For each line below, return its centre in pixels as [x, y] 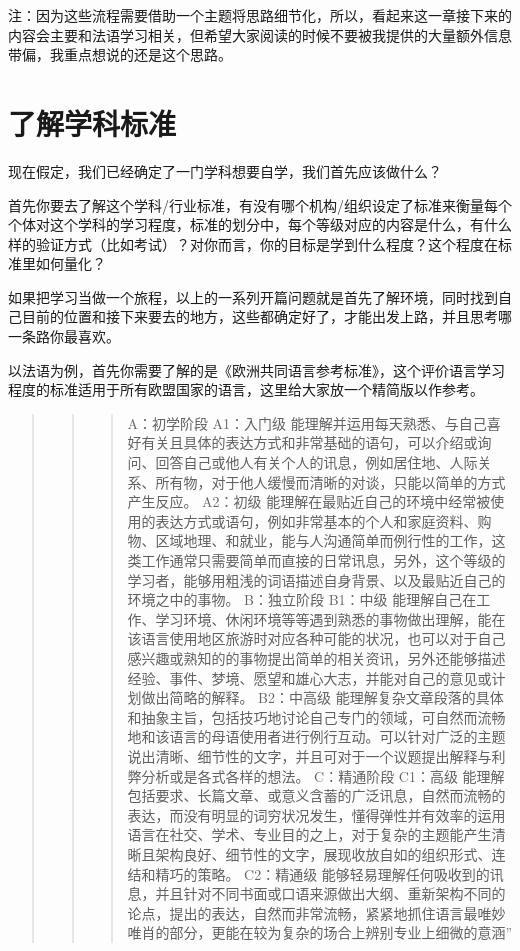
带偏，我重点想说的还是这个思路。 [120, 54]
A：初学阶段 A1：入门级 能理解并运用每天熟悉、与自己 [307, 422]
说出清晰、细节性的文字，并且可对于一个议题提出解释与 [309, 755]
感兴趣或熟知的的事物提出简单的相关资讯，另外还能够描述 [316, 657]
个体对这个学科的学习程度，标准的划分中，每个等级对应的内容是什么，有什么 [260, 224]
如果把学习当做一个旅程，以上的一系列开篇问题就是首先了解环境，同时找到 [253, 296]
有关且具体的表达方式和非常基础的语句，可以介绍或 [309, 442]
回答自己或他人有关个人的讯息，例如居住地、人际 [316, 462]
